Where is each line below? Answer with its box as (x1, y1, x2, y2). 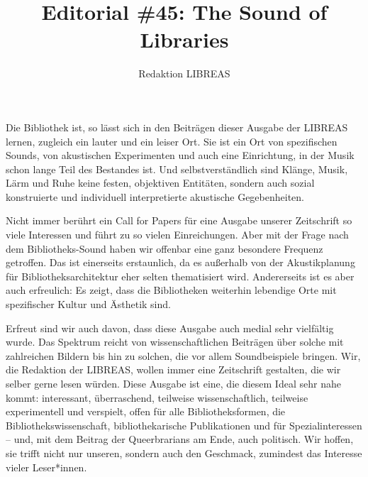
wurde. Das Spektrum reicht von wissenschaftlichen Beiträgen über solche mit (6, 334, 344, 349)
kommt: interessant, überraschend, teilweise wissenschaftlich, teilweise (6, 390, 308, 405)
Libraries (140, 25, 229, 54)
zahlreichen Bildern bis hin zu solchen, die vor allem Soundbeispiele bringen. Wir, (6, 348, 361, 363)
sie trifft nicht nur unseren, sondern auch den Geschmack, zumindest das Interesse (6, 445, 362, 460)
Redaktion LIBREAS (138, 66, 230, 81)
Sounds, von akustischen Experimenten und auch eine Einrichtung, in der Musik (6, 148, 355, 163)
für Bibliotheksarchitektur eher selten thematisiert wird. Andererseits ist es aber (6, 268, 355, 283)
